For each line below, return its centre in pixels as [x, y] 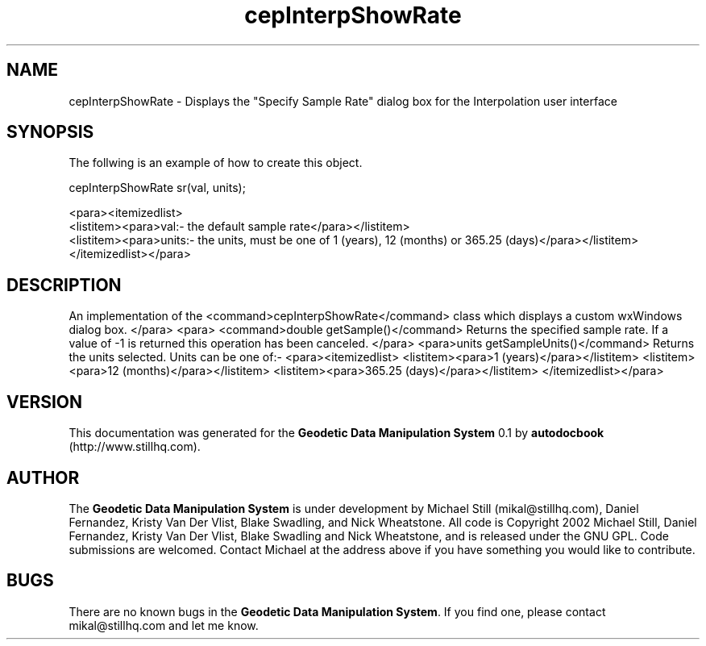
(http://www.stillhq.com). [135, 447]
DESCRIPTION [64, 285]
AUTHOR [43, 477]
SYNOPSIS [50, 132]
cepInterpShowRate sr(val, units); [157, 188]
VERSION [45, 402]
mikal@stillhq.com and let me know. [164, 625]
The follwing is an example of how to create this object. [216, 163]
